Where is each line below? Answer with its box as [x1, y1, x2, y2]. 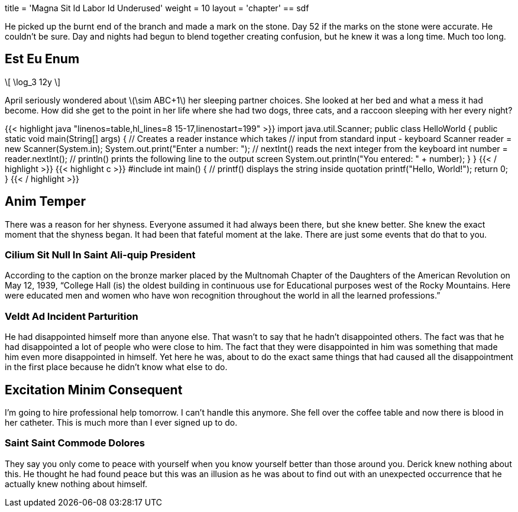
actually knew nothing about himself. [5, 478, 148, 489]
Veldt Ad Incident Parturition [5, 310, 138, 322]
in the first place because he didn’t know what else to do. [5, 362, 228, 372]
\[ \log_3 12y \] [5, 76, 61, 87]
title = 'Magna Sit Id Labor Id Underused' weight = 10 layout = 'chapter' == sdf [5, 3, 309, 13]
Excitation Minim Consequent [5, 382, 183, 397]
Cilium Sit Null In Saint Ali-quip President [5, 249, 196, 261]
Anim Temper [5, 194, 86, 209]
